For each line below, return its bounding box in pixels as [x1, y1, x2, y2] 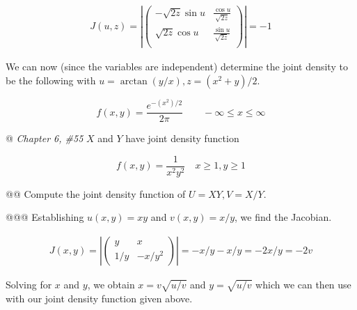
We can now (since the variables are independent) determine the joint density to [6, 59, 348, 74]
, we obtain [87, 277, 135, 292]
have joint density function [125, 131, 239, 146]
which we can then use [255, 277, 351, 292]
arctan [120, 76, 148, 86]
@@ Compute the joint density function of [6, 186, 186, 201]
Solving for [6, 277, 52, 292]
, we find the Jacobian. [235, 210, 332, 224]
